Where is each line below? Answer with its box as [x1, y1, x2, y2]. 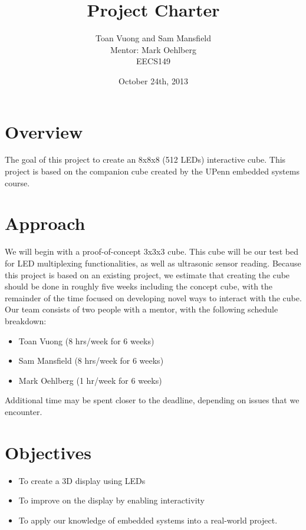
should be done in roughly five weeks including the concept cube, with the [5, 280, 273, 292]
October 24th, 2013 [119, 74, 188, 87]
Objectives [5, 440, 91, 464]
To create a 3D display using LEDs [18, 474, 146, 486]
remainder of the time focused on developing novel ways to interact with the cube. [5, 291, 302, 304]
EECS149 [136, 55, 170, 67]
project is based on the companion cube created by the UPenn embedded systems [5, 165, 300, 177]
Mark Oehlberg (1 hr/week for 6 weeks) [18, 374, 162, 386]
